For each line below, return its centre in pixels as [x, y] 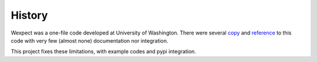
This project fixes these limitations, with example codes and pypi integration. [104, 51]
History [29, 15]
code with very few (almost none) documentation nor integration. [90, 40]
